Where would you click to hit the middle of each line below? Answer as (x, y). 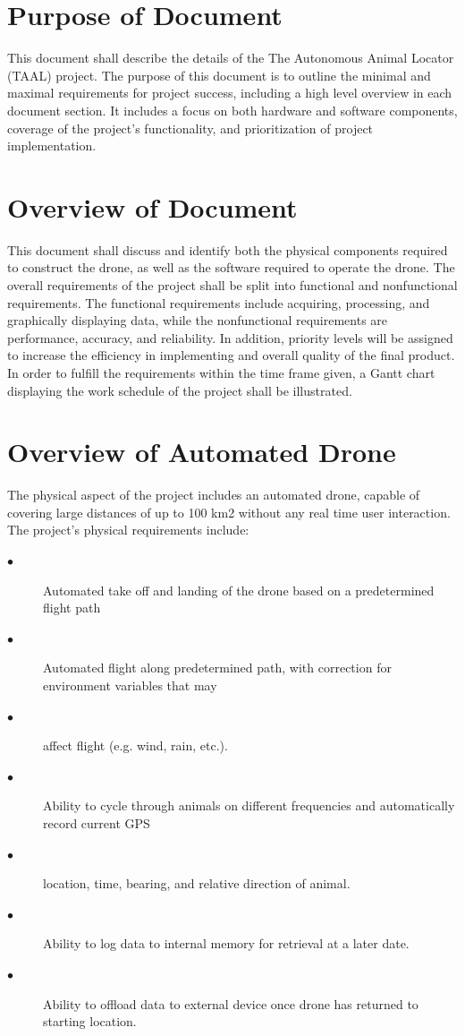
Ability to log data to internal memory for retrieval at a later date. (226, 943)
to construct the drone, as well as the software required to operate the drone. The (231, 267)
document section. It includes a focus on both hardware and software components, (232, 110)
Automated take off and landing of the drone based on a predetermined (239, 590)
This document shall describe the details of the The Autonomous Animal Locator (231, 58)
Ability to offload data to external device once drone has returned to (231, 1003)
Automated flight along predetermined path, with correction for (217, 668)
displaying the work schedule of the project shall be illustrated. (180, 390)
